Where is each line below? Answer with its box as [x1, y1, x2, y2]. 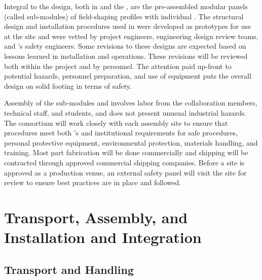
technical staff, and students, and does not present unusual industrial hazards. [4, 107, 247, 118]
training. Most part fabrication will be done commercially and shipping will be [4, 147, 248, 158]
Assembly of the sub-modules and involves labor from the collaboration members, [4, 97, 257, 108]
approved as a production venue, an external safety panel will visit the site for [4, 167, 247, 178]
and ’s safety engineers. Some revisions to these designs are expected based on [4, 41, 246, 51]
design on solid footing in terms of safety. [4, 80, 132, 91]
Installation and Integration [4, 227, 202, 248]
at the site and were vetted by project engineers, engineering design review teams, [4, 30, 258, 41]
